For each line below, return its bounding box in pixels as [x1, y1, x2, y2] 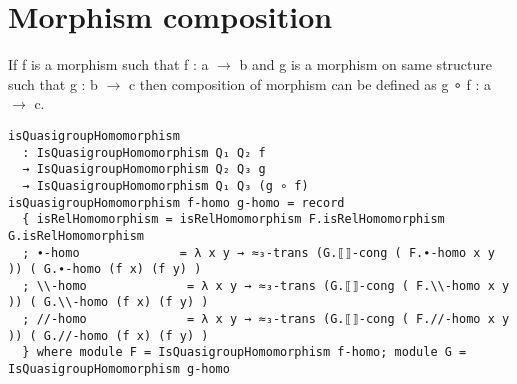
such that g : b [8, 73, 98, 94]
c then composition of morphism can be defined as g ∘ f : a [128, 73, 492, 94]
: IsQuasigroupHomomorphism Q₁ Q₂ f [22, 145, 266, 160]
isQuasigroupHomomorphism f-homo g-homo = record [8, 195, 345, 210]
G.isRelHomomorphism [8, 228, 145, 243]
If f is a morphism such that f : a [8, 54, 209, 75]
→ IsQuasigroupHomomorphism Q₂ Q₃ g [22, 162, 266, 177]
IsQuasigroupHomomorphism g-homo [8, 362, 230, 377]
